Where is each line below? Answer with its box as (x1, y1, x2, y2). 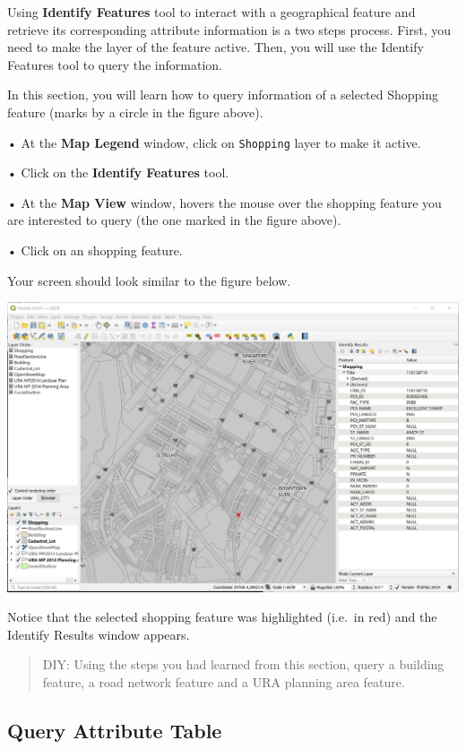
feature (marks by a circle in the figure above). (7, 102, 263, 121)
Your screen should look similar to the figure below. (7, 271, 291, 289)
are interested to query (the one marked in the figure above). (7, 211, 341, 229)
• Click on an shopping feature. (7, 241, 183, 259)
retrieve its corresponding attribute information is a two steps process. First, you (7, 20, 452, 39)
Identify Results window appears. (7, 624, 190, 643)
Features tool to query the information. (7, 55, 222, 73)
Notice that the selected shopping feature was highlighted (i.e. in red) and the (7, 607, 437, 626)
